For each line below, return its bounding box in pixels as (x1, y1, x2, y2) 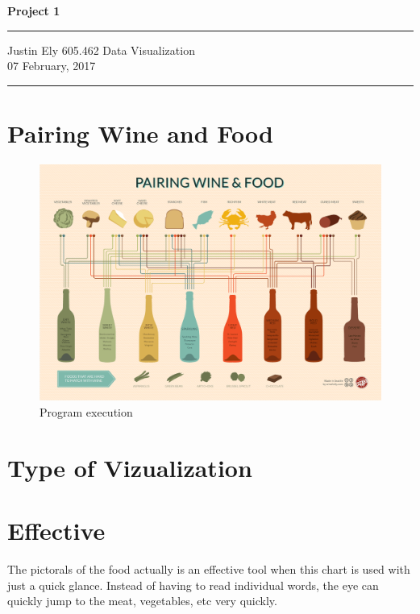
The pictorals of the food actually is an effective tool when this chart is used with (7, 561, 410, 578)
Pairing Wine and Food (7, 116, 273, 149)
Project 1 (7, 2, 60, 19)
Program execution (40, 404, 133, 421)
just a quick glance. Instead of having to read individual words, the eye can (7, 576, 379, 593)
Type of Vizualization (7, 450, 252, 483)
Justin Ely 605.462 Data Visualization (7, 41, 195, 58)
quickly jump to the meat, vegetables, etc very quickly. (7, 592, 277, 609)
